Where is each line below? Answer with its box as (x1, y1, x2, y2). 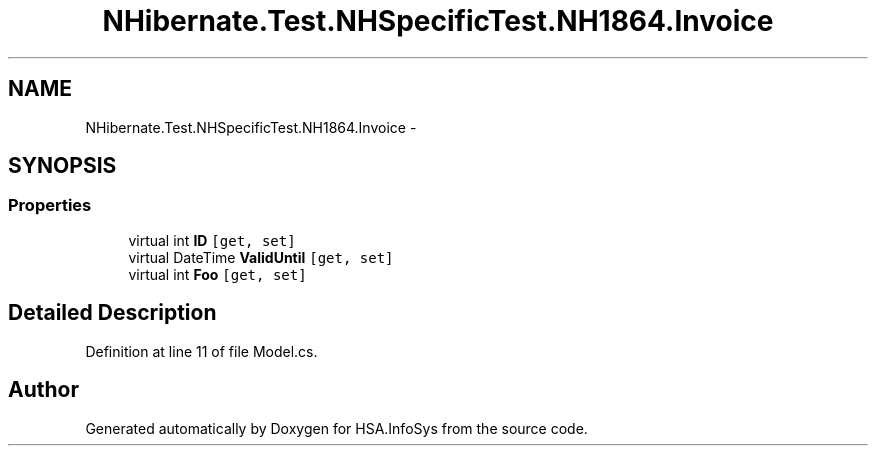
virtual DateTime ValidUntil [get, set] (128, 248, 394, 266)
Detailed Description (8, 300, 217, 326)
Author (8, 377, 79, 403)
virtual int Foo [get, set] (128, 265, 307, 283)
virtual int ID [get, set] (128, 231, 296, 249)
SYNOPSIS (8, 153, 117, 179)
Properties (8, 195, 92, 216)
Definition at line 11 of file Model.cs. (85, 342, 318, 360)
